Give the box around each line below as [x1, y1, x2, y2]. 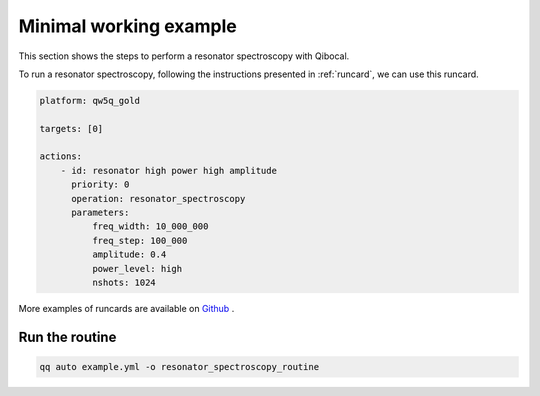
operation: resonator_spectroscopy [71, 193, 246, 204]
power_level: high [91, 263, 183, 274]
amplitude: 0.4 [91, 249, 167, 260]
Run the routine [18, 328, 117, 345]
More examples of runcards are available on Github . [18, 302, 235, 314]
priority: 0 [71, 179, 130, 190]
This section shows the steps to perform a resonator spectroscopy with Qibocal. [18, 50, 350, 62]
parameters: [71, 207, 130, 219]
